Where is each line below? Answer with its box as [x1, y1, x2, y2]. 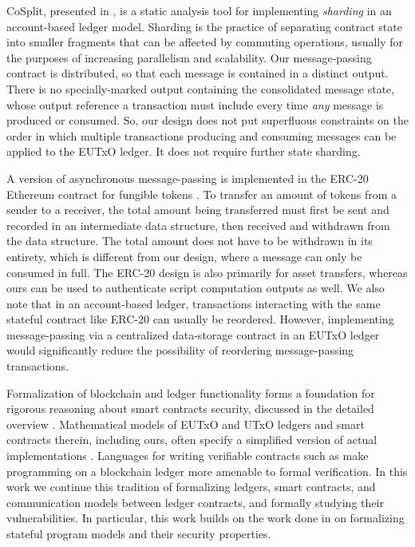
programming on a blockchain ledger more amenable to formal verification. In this [6, 462, 408, 479]
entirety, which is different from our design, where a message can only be [6, 248, 362, 264]
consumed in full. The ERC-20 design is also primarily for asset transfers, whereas [6, 264, 408, 280]
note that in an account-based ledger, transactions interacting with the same [6, 295, 381, 311]
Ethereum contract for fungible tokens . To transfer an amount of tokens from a [6, 185, 397, 202]
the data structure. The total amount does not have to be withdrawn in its [6, 232, 373, 249]
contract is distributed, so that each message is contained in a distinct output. [6, 65, 389, 81]
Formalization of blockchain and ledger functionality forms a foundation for [6, 384, 375, 401]
